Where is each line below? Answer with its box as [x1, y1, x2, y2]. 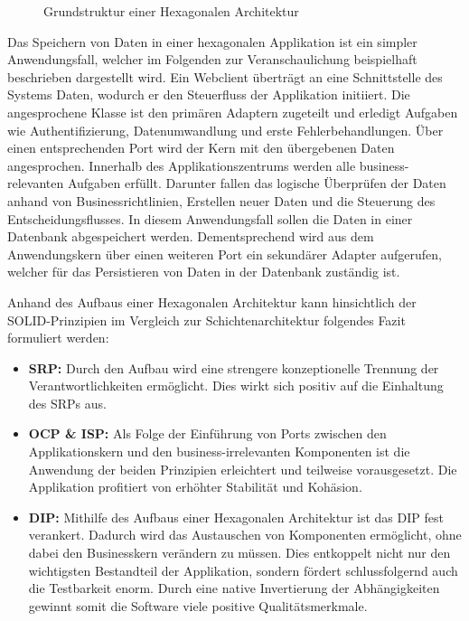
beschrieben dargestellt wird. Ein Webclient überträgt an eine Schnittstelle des [7, 67, 443, 86]
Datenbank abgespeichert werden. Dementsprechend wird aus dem [7, 227, 374, 246]
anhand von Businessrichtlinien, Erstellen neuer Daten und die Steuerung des [7, 191, 436, 210]
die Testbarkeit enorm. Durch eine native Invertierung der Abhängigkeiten [28, 579, 440, 597]
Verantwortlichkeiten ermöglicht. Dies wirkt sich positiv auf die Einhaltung [28, 376, 444, 395]
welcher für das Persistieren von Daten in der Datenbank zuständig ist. [7, 262, 400, 281]
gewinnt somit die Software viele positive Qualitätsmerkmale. [28, 596, 368, 615]
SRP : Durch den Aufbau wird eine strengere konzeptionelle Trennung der [28, 358, 439, 377]
